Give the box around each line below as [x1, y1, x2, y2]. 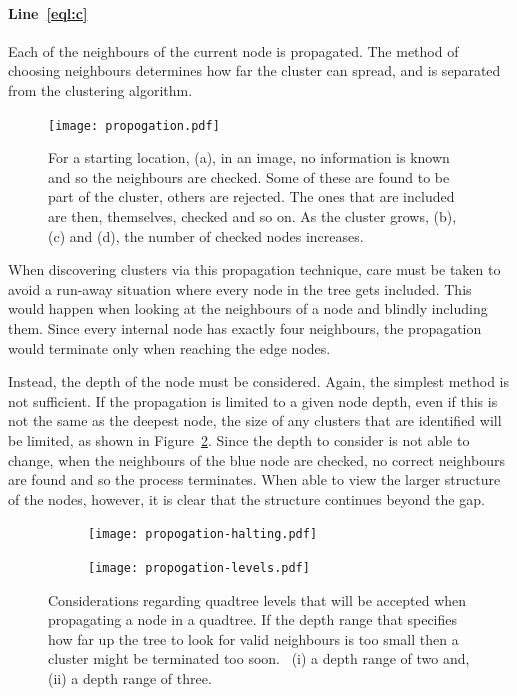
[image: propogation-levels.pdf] [88, 560, 310, 575]
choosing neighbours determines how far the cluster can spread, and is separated [8, 60, 501, 81]
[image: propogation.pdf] [48, 118, 220, 133]
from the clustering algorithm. [8, 79, 193, 100]
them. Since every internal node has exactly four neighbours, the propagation [8, 317, 482, 338]
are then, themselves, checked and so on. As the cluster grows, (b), [48, 206, 457, 227]
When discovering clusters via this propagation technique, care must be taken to [8, 259, 501, 280]
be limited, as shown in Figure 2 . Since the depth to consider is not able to [8, 429, 470, 450]
